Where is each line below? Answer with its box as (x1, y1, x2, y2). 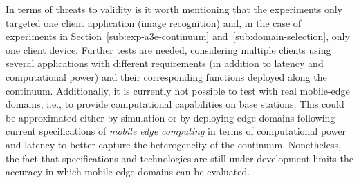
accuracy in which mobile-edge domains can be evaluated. (6, 164, 250, 179)
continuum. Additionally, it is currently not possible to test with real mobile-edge (6, 83, 350, 97)
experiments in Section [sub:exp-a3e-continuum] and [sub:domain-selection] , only (6, 29, 350, 44)
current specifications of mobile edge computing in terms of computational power (6, 124, 347, 138)
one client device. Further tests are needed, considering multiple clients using (6, 42, 331, 57)
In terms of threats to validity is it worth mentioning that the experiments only (6, 2, 342, 16)
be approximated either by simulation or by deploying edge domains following (6, 110, 335, 124)
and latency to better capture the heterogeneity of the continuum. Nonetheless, (6, 137, 341, 151)
